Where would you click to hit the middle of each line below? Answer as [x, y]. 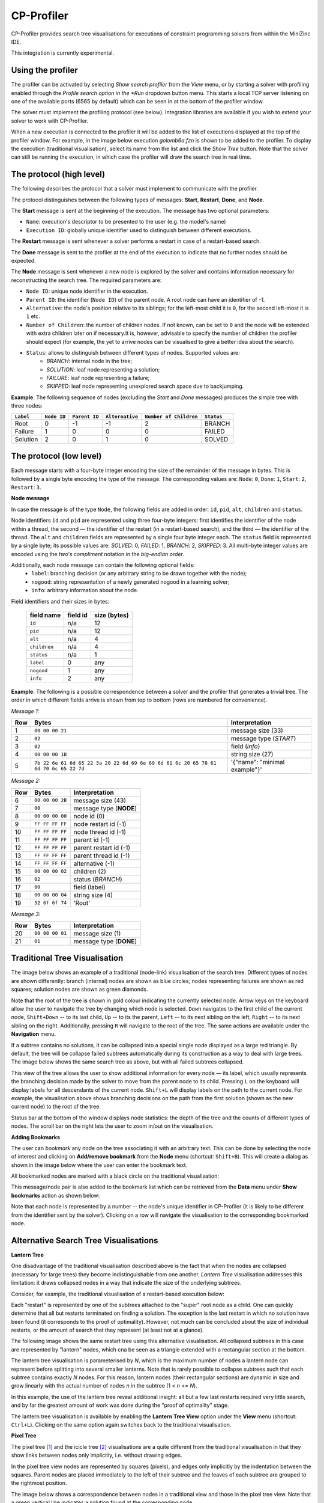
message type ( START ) [263, 738]
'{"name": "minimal [258, 762]
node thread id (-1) [100, 831]
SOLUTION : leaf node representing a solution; [103, 369]
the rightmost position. [39, 1483]
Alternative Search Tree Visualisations [85, 1241]
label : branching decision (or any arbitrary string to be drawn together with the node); [139, 574]
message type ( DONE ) [105, 941]
